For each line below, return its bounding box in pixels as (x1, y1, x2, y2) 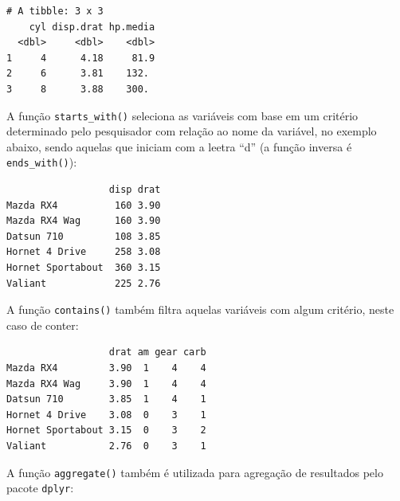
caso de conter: (6, 316, 79, 333)
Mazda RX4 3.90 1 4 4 (6, 362, 206, 374)
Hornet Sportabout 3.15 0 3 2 (6, 425, 206, 436)
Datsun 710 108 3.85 (6, 230, 161, 242)
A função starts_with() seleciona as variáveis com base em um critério (6, 107, 359, 123)
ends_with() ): (6, 154, 77, 170)
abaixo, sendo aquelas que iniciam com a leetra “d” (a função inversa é (6, 138, 352, 155)
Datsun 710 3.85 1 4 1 (6, 393, 206, 405)
